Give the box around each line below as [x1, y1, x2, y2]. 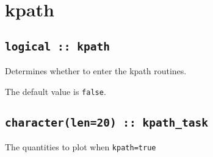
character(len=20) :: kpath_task [5, 116, 209, 129]
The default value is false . [5, 85, 106, 97]
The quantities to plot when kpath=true [5, 141, 156, 153]
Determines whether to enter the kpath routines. [5, 65, 187, 77]
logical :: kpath [5, 40, 110, 53]
